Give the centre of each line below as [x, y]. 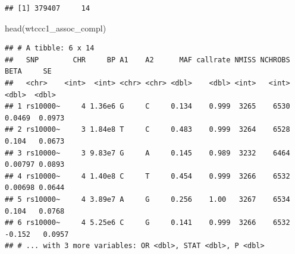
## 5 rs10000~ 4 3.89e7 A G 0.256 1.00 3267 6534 [147, 199]
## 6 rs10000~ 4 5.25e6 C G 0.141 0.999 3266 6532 [147, 223]
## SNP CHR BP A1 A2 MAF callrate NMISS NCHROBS [147, 60]
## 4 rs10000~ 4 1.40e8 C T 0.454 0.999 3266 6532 [147, 176]
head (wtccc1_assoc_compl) [56, 28]
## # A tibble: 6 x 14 [50, 48]
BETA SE [28, 72]
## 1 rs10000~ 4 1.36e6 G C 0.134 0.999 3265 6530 [147, 107]
